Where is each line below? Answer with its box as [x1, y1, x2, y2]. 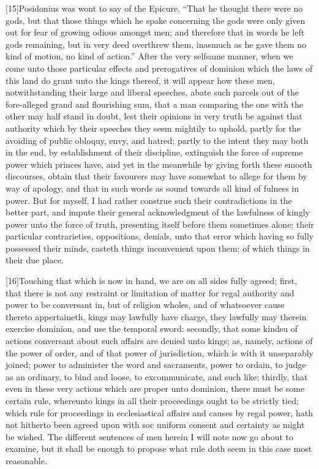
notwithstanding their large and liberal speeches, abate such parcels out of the [6, 86, 299, 99]
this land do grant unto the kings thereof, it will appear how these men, [6, 73, 275, 86]
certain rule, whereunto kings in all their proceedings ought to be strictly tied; [6, 394, 299, 407]
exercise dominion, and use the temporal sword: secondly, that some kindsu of [6, 322, 298, 335]
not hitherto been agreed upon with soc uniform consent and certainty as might [6, 418, 305, 431]
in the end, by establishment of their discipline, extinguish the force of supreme [6, 146, 303, 159]
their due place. [6, 253, 64, 266]
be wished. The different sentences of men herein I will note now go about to [6, 430, 294, 443]
